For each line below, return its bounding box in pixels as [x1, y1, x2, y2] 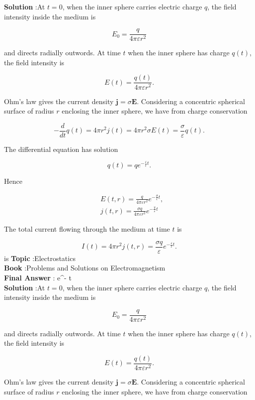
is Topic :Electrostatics [4, 253, 76, 263]
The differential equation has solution [4, 143, 118, 154]
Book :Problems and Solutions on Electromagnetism [4, 263, 166, 273]
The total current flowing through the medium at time [4, 224, 170, 234]
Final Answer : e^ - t [4, 272, 72, 282]
